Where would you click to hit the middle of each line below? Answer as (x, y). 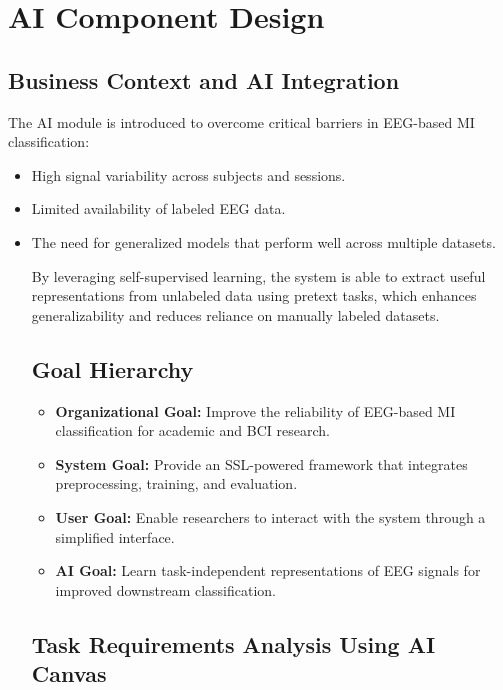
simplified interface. (115, 536)
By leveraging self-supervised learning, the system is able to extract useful (258, 275)
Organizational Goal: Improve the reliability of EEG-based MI (255, 410)
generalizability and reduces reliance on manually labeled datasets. (235, 314)
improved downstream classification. (166, 589)
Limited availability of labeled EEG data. (158, 208)
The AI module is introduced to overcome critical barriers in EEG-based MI (241, 121)
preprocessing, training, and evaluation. (176, 483)
